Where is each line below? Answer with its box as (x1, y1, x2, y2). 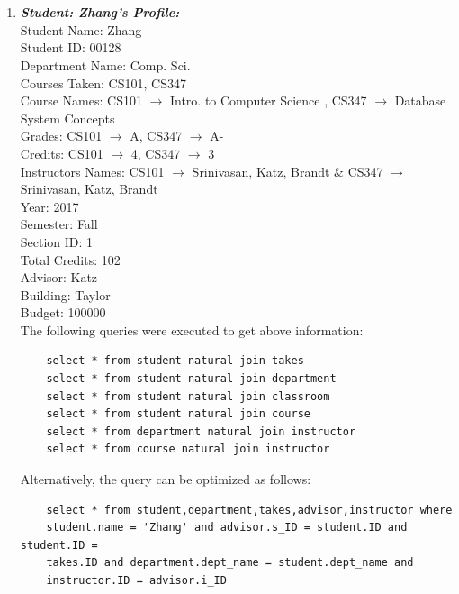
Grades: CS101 (20, 126, 103, 145)
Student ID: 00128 (20, 38, 121, 57)
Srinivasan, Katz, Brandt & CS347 (192, 161, 383, 180)
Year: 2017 (20, 196, 79, 215)
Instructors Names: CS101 (20, 161, 165, 180)
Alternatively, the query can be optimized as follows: (20, 470, 311, 489)
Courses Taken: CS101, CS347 (20, 73, 186, 92)
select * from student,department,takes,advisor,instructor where (46, 503, 453, 516)
